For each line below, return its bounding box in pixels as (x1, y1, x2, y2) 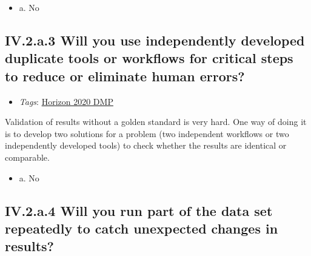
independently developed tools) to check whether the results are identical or (5, 139, 287, 152)
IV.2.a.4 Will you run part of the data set (5, 201, 273, 220)
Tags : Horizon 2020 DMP (19, 95, 113, 107)
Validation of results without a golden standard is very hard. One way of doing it (5, 115, 307, 128)
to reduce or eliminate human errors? (5, 66, 245, 85)
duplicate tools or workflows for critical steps (5, 49, 293, 67)
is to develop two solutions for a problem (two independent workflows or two (5, 127, 289, 140)
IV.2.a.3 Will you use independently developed (5, 30, 305, 49)
